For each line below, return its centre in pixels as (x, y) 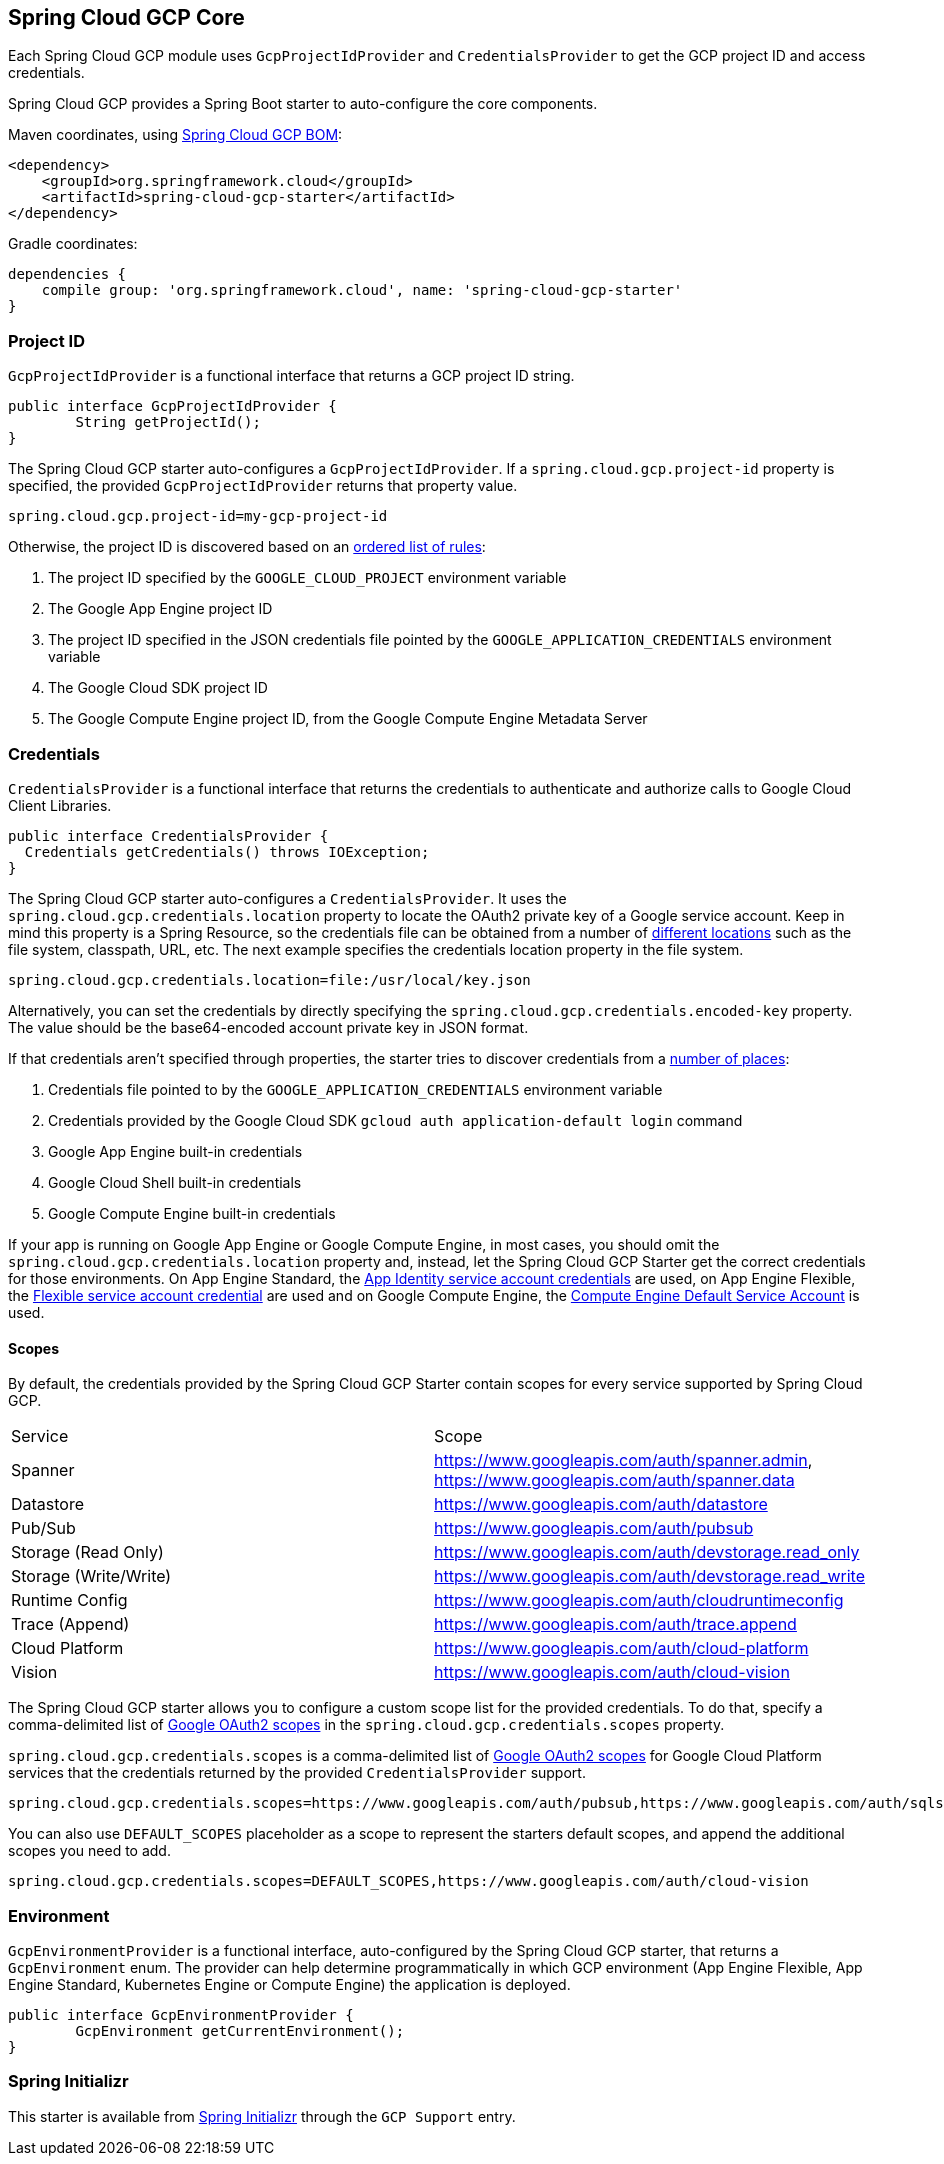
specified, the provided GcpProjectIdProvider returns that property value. (263, 486)
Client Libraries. (60, 805)
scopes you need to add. (89, 1851)
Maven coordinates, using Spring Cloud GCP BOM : (175, 135)
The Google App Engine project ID (160, 609)
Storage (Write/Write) (91, 1576)
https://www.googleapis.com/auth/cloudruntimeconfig (639, 1600)
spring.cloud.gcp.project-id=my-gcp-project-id (198, 516)
